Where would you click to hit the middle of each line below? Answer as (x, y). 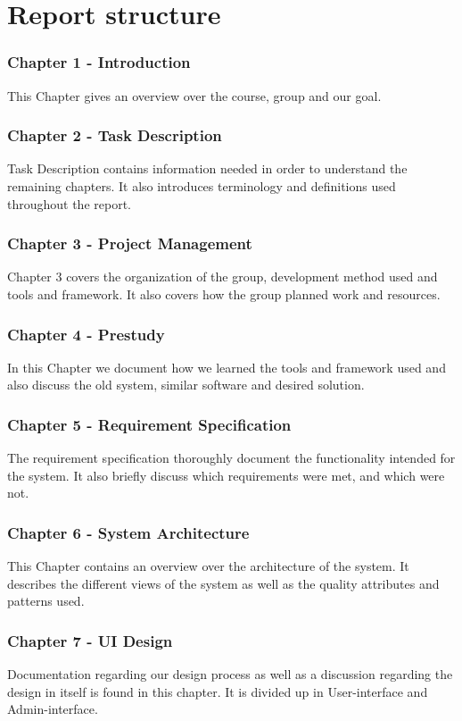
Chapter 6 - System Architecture (128, 532)
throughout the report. (69, 203)
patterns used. (46, 601)
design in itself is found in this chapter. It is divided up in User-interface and (218, 691)
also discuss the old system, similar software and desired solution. (186, 385)
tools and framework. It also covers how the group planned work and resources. (224, 294)
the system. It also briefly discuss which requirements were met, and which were (226, 475)
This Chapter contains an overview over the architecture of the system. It (208, 566)
